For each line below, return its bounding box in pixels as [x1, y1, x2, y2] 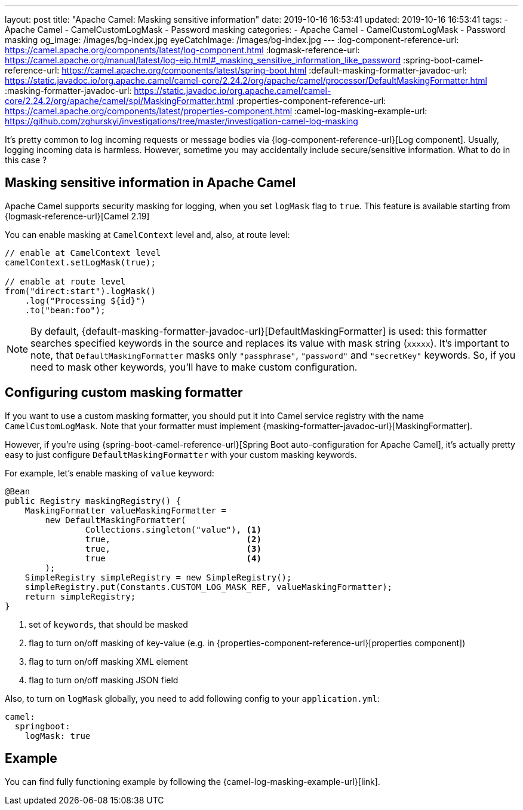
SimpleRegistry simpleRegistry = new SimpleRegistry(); [24, 572, 292, 582]
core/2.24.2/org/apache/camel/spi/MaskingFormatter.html [5, 96, 234, 106]
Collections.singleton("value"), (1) [85, 524, 261, 534]
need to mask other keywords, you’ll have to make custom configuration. [30, 360, 358, 373]
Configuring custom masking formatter [5, 385, 243, 401]
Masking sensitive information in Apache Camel [5, 175, 296, 191]
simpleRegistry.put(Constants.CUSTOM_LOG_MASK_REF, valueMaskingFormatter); [24, 582, 393, 592]
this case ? [5, 155, 47, 165]
